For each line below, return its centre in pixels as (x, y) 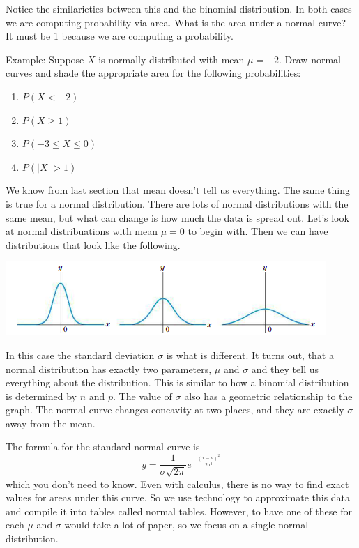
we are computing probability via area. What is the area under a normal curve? (176, 22)
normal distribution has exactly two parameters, (109, 368)
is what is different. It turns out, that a (250, 355)
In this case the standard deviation (80, 355)
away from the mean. (51, 423)
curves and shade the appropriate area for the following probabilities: (153, 73)
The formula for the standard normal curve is (103, 447)
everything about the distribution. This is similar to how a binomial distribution (177, 382)
